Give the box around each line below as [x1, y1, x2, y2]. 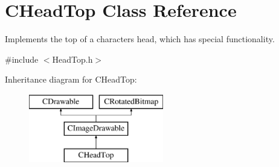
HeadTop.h [52, 52, 93, 65]
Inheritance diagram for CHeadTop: [5, 73, 137, 86]
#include [5, 52, 39, 65]
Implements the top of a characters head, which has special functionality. [5, 33, 275, 45]
